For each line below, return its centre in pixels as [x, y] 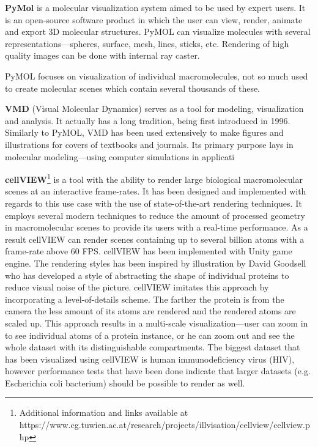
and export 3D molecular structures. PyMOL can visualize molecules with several [158, 31]
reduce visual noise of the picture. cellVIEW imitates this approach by [137, 287]
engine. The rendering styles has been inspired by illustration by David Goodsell [156, 263]
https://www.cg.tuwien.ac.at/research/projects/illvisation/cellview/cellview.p [165, 425]
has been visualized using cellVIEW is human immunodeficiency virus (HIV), [150, 359]
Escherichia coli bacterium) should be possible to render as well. [125, 382]
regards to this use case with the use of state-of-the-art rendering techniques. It [153, 203]
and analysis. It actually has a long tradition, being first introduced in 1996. [148, 120]
